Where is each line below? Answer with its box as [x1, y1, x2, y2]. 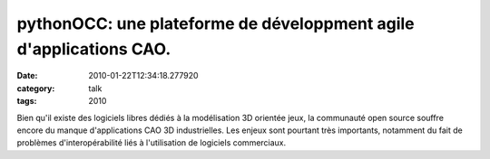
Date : [16, 70, 38, 81]
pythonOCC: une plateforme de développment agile [16, 14, 415, 33]
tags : [16, 96, 37, 107]
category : [16, 82, 55, 94]
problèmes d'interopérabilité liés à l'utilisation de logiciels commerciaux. [16, 137, 287, 148]
